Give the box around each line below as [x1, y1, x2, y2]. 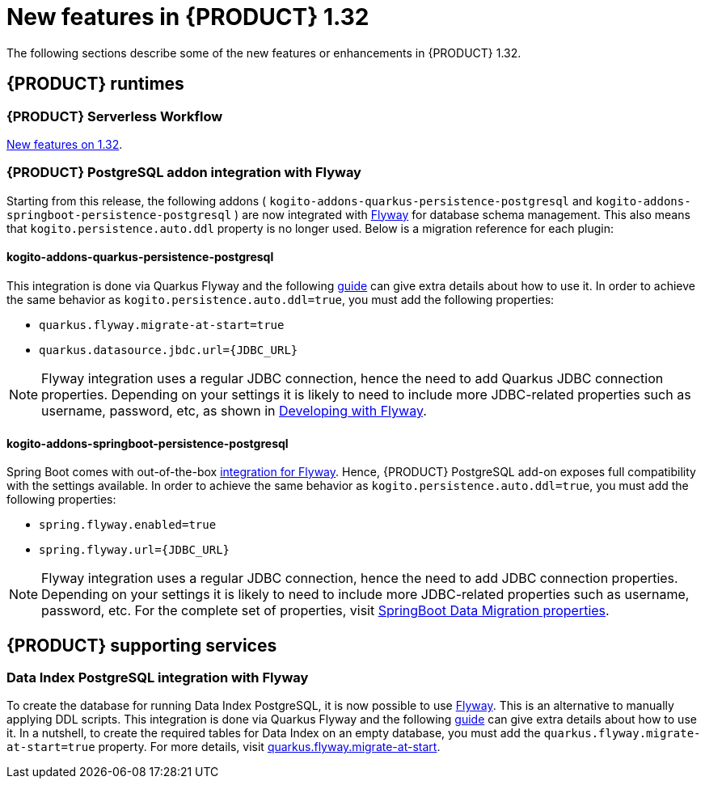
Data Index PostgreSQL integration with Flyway [6, 669, 309, 686]
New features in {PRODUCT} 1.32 [6, 3, 369, 31]
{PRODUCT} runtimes [6, 74, 184, 95]
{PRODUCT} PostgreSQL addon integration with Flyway [6, 164, 361, 181]
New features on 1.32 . [6, 137, 123, 151]
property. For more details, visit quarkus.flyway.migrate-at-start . [98, 740, 441, 754]
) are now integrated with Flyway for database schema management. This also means [234, 207, 690, 222]
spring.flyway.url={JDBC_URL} [39, 543, 230, 557]
